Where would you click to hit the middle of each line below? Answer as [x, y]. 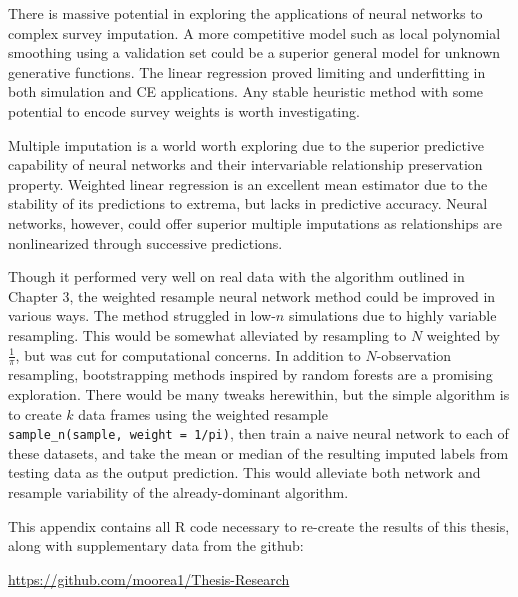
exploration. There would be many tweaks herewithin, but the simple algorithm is [259, 393]
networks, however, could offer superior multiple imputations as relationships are [255, 222]
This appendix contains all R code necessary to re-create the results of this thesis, [259, 525]
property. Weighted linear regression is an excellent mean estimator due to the [248, 183]
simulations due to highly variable [392, 315]
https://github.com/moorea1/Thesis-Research [149, 578]
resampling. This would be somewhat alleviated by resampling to [207, 334]
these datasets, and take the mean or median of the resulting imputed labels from [258, 452]
